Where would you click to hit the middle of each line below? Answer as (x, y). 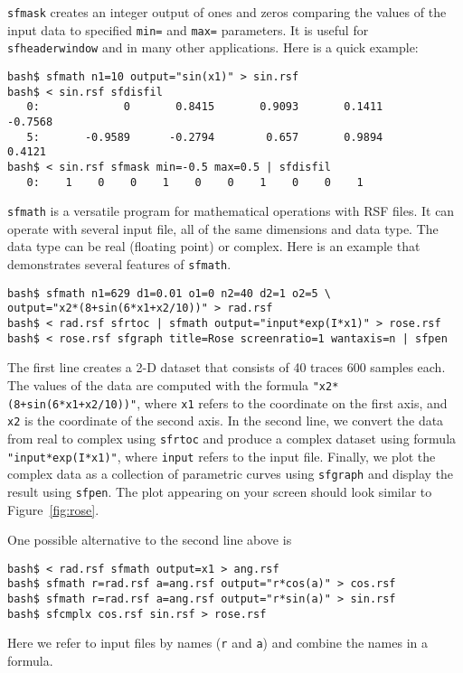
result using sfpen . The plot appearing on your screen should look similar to (220, 491)
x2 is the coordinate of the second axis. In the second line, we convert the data (226, 421)
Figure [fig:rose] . (53, 509)
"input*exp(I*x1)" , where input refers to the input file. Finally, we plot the (222, 456)
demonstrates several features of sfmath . (119, 264)
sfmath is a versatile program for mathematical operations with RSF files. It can (231, 211)
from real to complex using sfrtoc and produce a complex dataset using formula (232, 438)
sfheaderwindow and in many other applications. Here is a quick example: (213, 47)
